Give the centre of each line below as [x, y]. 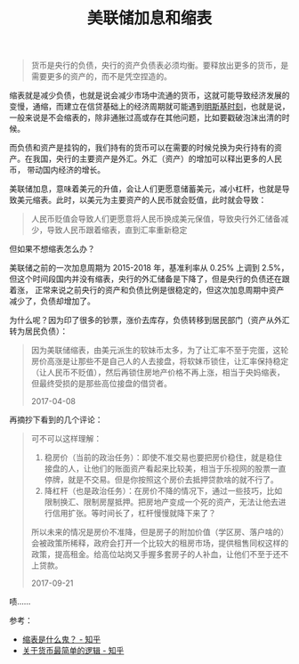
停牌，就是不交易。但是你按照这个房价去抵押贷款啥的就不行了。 [161, 480]
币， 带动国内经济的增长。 [57, 170]
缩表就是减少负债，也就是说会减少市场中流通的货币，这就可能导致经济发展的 [149, 95]
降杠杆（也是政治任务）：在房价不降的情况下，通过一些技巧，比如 [163, 491]
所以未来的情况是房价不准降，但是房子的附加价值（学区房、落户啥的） [160, 532]
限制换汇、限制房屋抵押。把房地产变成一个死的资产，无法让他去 [161, 502]
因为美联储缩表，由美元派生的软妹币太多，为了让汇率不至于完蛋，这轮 [160, 350]
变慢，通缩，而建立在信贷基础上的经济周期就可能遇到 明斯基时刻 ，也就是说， [149, 107]
